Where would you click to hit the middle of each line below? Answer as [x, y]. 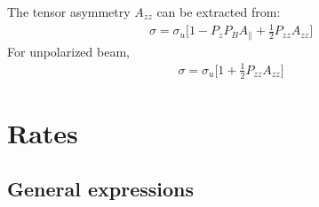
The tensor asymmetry [69, 11]
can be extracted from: [219, 11]
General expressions [101, 189]
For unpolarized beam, [68, 51]
